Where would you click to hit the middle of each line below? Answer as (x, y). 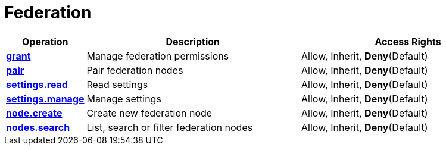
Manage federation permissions (158, 56)
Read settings (117, 84)
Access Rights (408, 41)
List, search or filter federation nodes (170, 127)
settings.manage (45, 99)
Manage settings (124, 99)
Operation (45, 41)
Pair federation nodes (135, 70)
